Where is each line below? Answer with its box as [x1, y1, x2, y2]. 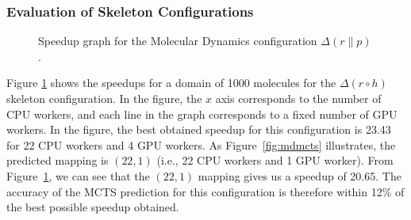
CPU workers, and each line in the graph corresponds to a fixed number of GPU [6, 105, 398, 122]
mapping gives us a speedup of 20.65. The [198, 167, 401, 184]
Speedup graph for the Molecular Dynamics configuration [38, 32, 317, 49]
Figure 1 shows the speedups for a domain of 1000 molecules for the [6, 74, 336, 91]
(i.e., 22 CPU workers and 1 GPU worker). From [156, 152, 394, 169]
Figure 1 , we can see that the [6, 167, 150, 184]
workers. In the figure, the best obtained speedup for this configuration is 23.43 [6, 121, 391, 138]
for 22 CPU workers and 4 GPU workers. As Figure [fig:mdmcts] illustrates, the [6, 136, 396, 153]
